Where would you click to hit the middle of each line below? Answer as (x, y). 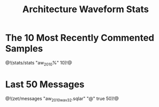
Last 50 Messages (45, 84)
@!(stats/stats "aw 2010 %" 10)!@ (39, 63)
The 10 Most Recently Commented (80, 38)
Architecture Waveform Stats (86, 9)
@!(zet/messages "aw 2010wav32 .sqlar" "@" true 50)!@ (62, 99)
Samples (24, 49)
